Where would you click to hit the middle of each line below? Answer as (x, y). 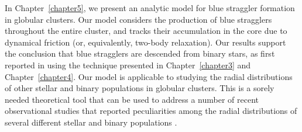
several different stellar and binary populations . (91, 122)
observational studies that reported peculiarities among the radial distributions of (151, 111)
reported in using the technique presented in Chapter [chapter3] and (128, 65)
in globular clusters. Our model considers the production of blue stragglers (138, 19)
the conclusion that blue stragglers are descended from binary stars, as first (140, 53)
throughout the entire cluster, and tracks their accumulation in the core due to (146, 31)
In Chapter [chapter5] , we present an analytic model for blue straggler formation (150, 8)
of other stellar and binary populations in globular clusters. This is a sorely (140, 88)
